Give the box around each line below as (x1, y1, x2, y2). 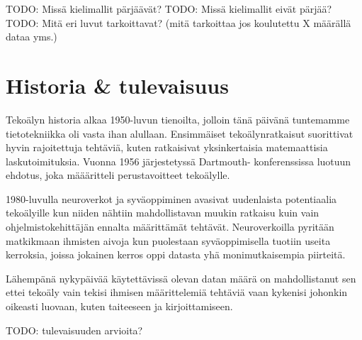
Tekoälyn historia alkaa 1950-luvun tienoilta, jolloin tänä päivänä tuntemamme (6, 111, 350, 126)
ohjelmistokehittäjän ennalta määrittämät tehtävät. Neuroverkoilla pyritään (6, 219, 334, 234)
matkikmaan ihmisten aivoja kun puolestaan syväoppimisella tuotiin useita (6, 233, 331, 248)
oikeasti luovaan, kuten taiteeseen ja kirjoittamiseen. (6, 299, 233, 314)
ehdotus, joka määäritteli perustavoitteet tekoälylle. (6, 168, 230, 182)
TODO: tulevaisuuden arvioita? (6, 322, 143, 337)
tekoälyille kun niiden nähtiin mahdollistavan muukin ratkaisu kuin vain (6, 205, 319, 220)
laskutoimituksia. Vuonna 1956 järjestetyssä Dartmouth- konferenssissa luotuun (6, 153, 351, 168)
